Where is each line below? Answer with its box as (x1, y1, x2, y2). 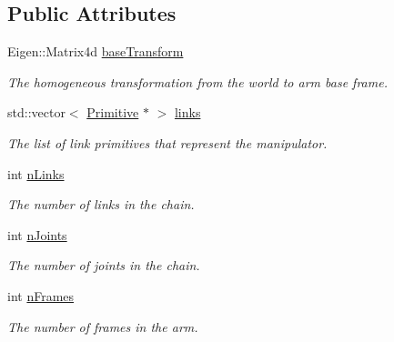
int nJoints (7, 225, 67, 244)
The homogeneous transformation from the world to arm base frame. (7, 72, 388, 91)
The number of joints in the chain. (7, 256, 200, 275)
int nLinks (7, 164, 65, 183)
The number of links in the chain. (7, 195, 195, 214)
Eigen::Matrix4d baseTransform (7, 42, 184, 61)
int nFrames (7, 286, 75, 305)
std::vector (7, 103, 66, 122)
